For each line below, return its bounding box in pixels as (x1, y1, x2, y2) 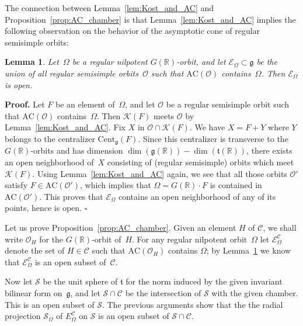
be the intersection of (125, 286, 201, 299)
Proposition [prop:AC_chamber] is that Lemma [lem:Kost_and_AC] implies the (5, 13, 296, 25)
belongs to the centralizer (5, 132, 95, 144)
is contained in (210, 179, 262, 191)
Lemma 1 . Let (5, 56, 59, 68)
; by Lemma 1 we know (206, 244, 291, 256)
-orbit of (92, 233, 121, 245)
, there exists (246, 144, 292, 157)
